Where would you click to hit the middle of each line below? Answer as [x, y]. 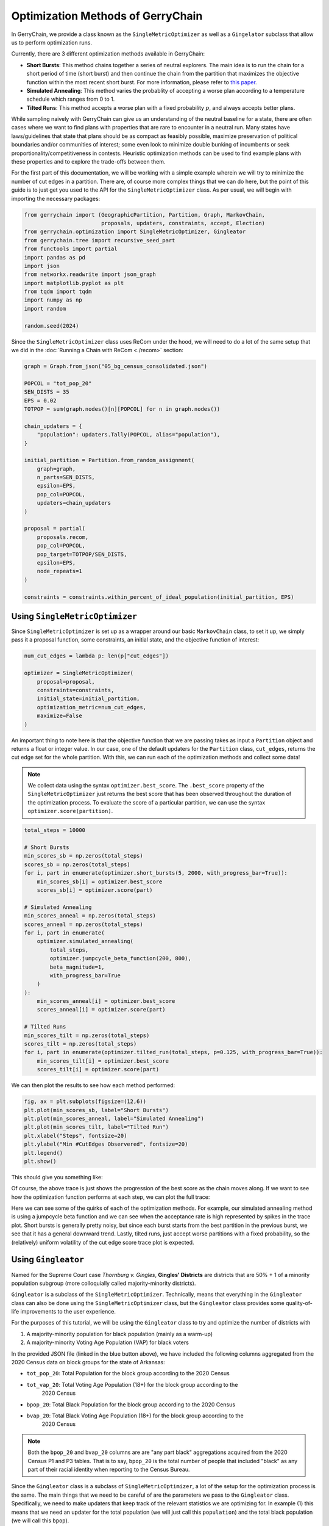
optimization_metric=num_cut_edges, [91, 707]
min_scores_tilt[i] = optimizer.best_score [103, 1061]
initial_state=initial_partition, [88, 699]
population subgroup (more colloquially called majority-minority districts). [104, 1283]
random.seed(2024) [51, 326]
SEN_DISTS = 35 [47, 392]
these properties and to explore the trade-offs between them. [88, 162]
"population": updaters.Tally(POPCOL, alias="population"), [129, 435]
